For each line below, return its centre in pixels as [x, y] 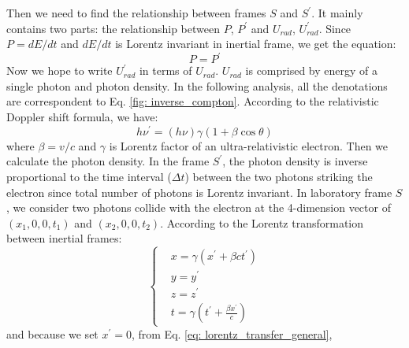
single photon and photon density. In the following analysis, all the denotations [197, 85]
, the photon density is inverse [295, 161]
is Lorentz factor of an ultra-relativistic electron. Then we [249, 145]
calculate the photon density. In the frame [108, 161]
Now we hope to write [59, 70]
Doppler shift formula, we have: [82, 117]
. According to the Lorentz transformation [262, 222]
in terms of [165, 70]
